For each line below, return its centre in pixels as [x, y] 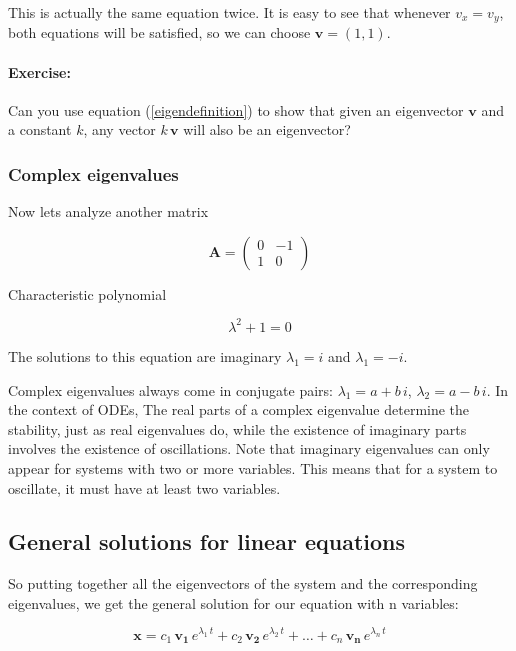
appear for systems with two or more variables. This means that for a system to [253, 467]
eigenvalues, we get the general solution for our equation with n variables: [233, 602]
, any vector [119, 129]
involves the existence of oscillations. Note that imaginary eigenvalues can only [249, 448]
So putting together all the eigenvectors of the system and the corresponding [243, 583]
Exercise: [39, 71]
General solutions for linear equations [207, 541]
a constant [40, 129]
